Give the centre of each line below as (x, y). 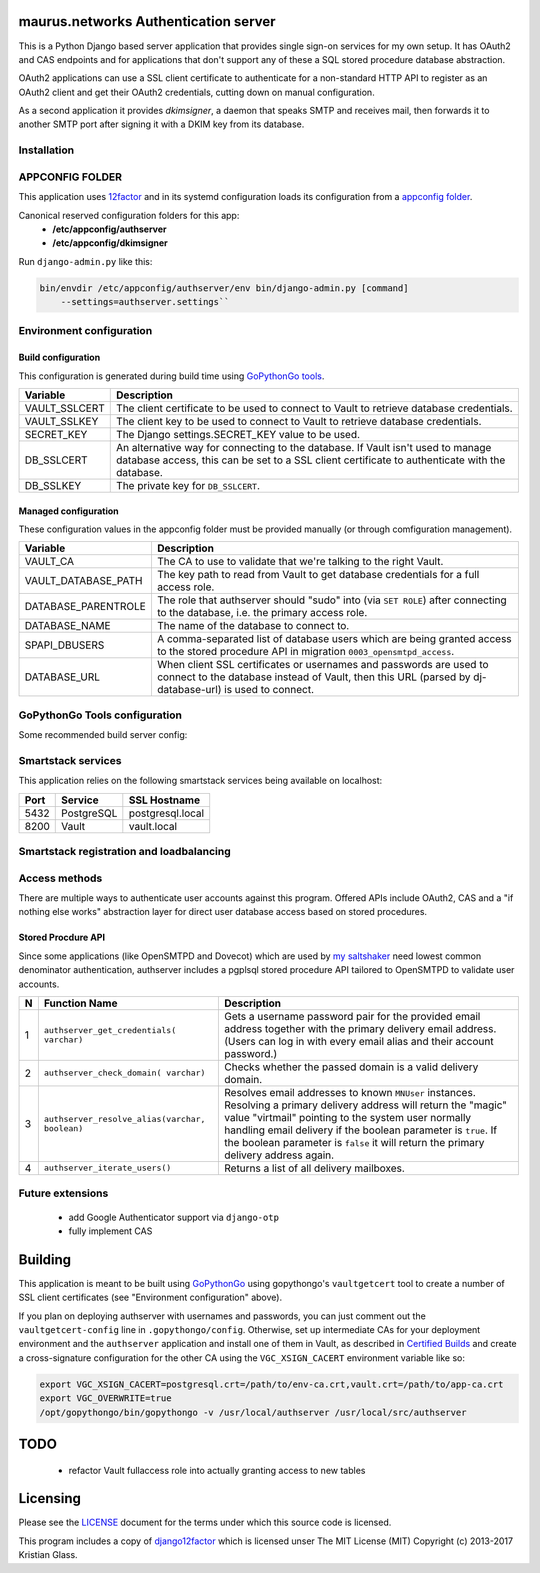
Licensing (50, 1498)
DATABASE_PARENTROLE (85, 607)
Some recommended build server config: (103, 735)
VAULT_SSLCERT (64, 408)
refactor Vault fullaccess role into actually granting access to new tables (217, 1470)
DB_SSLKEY (53, 486)
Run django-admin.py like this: (85, 261)
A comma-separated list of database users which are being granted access (334, 639)
